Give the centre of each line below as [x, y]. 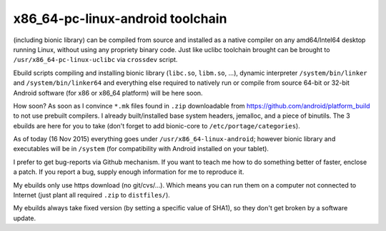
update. [24, 218]
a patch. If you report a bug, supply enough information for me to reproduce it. [129, 172]
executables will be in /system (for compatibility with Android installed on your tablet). [141, 149]
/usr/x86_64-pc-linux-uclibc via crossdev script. [95, 60]
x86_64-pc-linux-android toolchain [120, 19]
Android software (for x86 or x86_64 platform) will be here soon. [108, 93]
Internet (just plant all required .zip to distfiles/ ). [92, 195]
